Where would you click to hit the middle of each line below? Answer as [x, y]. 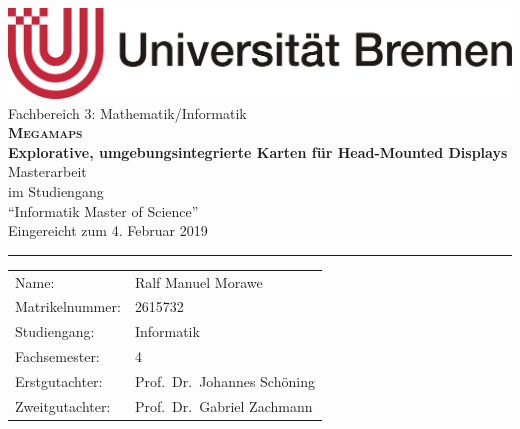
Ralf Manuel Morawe [198, 281]
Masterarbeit [47, 171]
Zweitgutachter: [63, 405]
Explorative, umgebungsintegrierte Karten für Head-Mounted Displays [258, 151]
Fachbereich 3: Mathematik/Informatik [127, 112]
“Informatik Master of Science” [103, 210]
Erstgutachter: [59, 380]
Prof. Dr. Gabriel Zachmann [223, 405]
